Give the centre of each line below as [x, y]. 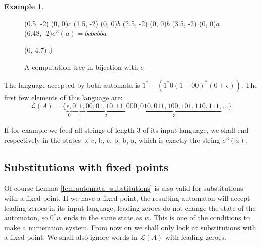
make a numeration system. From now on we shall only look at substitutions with [130, 227]
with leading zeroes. [195, 237]
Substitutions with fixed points [86, 167]
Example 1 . [24, 6]
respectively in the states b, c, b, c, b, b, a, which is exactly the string [112, 139]
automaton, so [26, 218]
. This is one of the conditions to [200, 218]
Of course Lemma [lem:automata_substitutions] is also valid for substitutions [124, 188]
